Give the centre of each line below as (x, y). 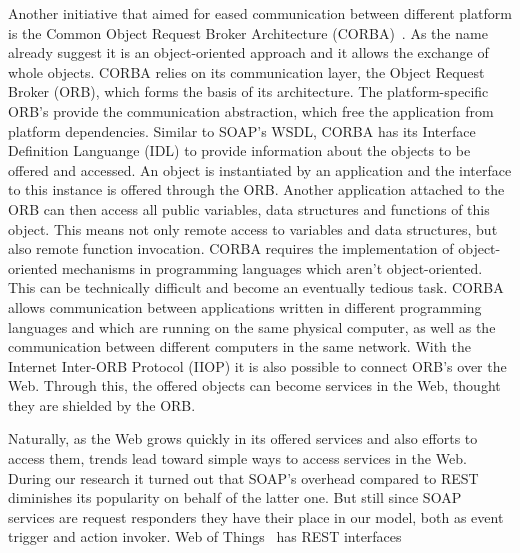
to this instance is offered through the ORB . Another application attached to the (256, 189)
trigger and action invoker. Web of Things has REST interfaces (205, 536)
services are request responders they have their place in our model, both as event (256, 516)
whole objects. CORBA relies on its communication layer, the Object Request (246, 71)
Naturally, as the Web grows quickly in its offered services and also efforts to (243, 438)
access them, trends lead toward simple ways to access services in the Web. (237, 458)
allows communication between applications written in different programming (245, 306)
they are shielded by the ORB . (102, 404)
